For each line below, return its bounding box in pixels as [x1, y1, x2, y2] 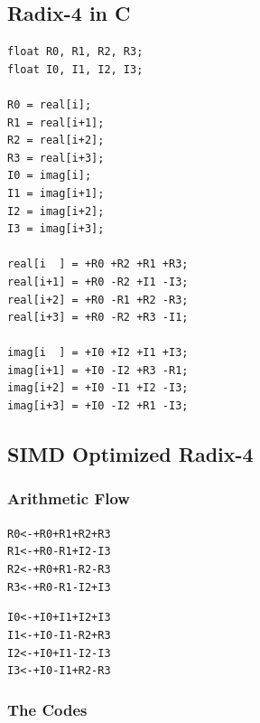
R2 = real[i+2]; [7, 134, 105, 147]
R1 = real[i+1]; [7, 116, 105, 129]
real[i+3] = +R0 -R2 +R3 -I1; [7, 311, 189, 324]
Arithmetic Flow [7, 487, 130, 510]
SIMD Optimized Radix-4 [7, 440, 254, 468]
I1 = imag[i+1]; [7, 186, 105, 200]
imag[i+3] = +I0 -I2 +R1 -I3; [7, 399, 189, 413]
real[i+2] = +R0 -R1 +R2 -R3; [7, 293, 189, 306]
